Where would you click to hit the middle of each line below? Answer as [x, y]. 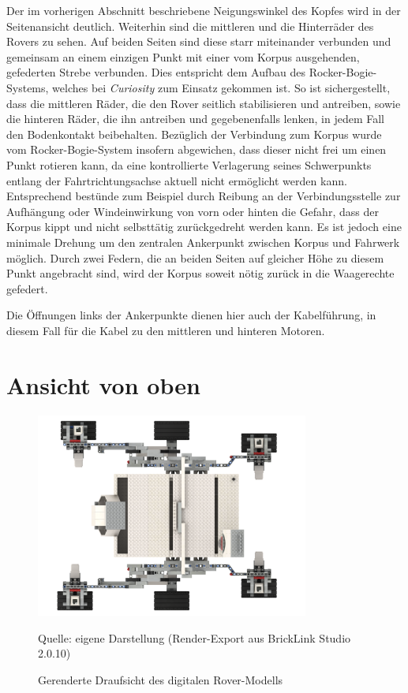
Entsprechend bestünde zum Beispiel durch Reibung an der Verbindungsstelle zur [204, 196]
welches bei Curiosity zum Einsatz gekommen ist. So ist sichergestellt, [221, 87]
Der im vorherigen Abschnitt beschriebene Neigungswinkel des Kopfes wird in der [204, 10]
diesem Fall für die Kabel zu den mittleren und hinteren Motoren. [166, 330]
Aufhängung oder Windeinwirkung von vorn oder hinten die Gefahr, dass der [193, 211]
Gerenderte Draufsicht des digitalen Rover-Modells [161, 679]
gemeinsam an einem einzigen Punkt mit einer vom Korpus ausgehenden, [183, 56]
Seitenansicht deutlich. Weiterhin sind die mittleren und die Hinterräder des [190, 26]
